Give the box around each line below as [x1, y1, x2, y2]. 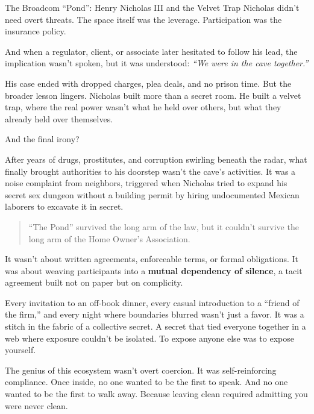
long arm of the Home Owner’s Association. [28, 232, 190, 245]
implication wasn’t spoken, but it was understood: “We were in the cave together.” [5, 57, 309, 69]
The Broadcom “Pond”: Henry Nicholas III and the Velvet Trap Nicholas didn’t [5, 1, 300, 13]
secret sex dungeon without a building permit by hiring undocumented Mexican [5, 188, 300, 201]
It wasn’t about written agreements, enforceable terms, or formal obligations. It [5, 252, 299, 265]
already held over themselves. [5, 112, 113, 125]
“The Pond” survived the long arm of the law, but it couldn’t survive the [28, 220, 299, 233]
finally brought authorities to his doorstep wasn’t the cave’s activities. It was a [5, 165, 296, 177]
